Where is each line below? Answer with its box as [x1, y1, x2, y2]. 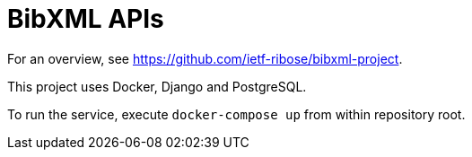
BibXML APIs [7, 4, 164, 34]
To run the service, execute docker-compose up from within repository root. [7, 106, 466, 122]
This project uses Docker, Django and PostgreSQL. [7, 78, 307, 94]
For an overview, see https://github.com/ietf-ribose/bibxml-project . [7, 50, 403, 66]
